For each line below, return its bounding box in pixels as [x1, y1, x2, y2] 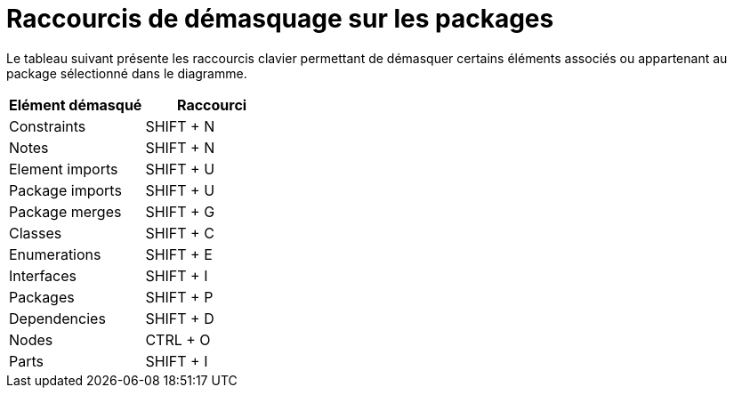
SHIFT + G [145, 202, 215, 221]
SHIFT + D [145, 309, 214, 327]
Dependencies [9, 309, 106, 327]
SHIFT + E [145, 245, 213, 263]
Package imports [9, 181, 122, 199]
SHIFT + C [145, 223, 214, 242]
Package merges [9, 202, 122, 221]
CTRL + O [145, 330, 211, 349]
